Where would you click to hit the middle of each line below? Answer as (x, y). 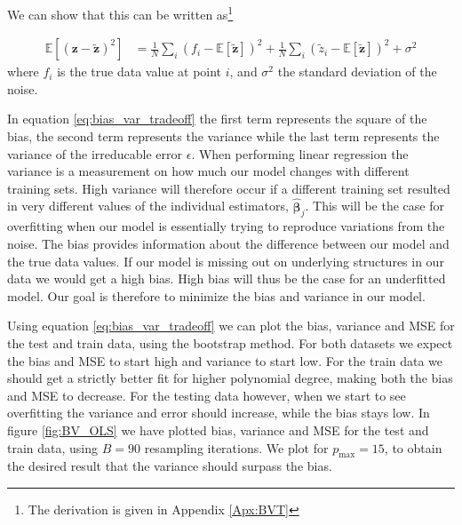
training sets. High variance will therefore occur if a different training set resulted (229, 188)
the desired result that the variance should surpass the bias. (170, 466)
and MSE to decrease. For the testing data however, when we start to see (207, 395)
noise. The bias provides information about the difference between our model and (228, 244)
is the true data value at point (139, 72)
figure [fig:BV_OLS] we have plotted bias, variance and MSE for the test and (218, 430)
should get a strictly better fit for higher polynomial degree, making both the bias (230, 378)
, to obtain (413, 447)
